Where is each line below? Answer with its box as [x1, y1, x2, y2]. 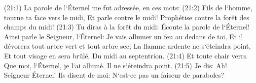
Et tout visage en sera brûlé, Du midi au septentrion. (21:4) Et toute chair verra [4, 50, 247, 60]
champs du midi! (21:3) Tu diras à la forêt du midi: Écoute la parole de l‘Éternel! [4, 22, 250, 32]
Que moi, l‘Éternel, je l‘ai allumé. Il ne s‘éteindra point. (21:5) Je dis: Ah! [4, 60, 227, 70]
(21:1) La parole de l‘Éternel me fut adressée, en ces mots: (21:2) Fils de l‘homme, [4, 2, 253, 12]
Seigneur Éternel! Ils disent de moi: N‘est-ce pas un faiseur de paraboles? [4, 70, 224, 80]
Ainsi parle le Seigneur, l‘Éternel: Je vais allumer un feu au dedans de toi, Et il [4, 31, 243, 41]
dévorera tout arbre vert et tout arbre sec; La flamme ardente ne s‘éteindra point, [4, 41, 251, 51]
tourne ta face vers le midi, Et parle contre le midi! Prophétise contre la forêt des [4, 12, 250, 22]
